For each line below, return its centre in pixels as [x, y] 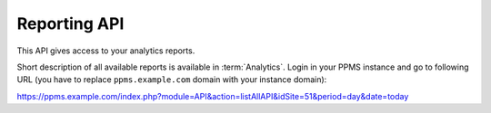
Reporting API [70, 24]
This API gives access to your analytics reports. [106, 51]
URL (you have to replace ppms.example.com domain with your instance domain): [172, 80]
